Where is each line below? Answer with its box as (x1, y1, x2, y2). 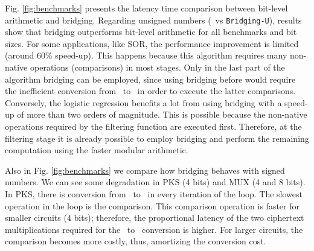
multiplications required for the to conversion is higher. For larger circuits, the (5, 223, 303, 235)
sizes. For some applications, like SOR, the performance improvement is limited (5, 37, 299, 49)
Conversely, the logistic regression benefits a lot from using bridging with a (5, 96, 282, 109)
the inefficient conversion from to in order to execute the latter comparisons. (5, 84, 296, 97)
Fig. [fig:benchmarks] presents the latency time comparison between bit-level (5, 2, 288, 14)
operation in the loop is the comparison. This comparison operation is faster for (5, 199, 300, 212)
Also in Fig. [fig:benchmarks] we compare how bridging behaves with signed (5, 164, 285, 176)
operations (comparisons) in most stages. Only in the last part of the (30, 61, 285, 74)
